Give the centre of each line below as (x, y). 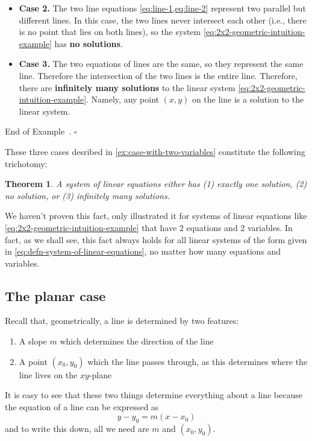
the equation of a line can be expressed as (82, 406)
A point (33, 361)
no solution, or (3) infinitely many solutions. (87, 195)
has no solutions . (89, 43)
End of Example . (38, 131)
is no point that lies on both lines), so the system (110, 32)
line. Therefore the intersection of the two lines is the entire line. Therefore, (158, 75)
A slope (33, 341)
